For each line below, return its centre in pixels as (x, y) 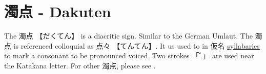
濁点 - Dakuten (58, 11)
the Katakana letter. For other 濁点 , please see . (80, 65)
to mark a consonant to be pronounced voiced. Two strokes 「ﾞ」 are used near (129, 55)
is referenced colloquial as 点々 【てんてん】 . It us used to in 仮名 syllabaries (137, 45)
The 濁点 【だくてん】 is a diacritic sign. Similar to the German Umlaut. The (128, 36)
